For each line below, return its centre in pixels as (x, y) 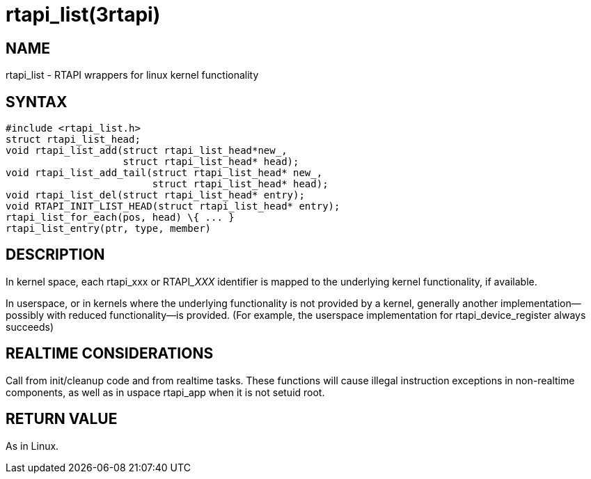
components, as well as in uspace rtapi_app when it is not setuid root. (165, 392)
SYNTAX (37, 102)
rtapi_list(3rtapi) (83, 15)
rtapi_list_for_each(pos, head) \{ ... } (120, 218)
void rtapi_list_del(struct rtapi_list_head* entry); (155, 195)
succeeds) (30, 327)
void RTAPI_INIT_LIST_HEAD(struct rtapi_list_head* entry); (173, 206)
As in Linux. (32, 446)
